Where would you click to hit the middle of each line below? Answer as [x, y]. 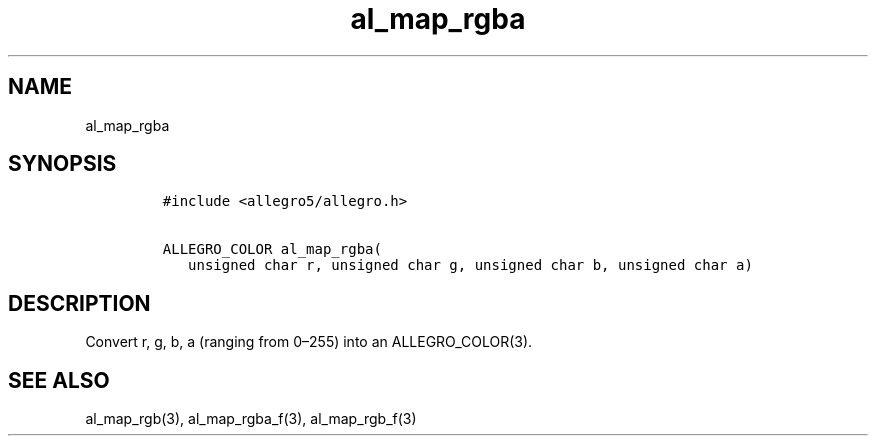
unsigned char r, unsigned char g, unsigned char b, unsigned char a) [470, 265]
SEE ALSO [59, 380]
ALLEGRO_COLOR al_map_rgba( [272, 249]
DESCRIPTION [79, 303]
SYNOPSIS [62, 164]
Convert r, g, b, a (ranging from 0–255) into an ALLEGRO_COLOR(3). [309, 342]
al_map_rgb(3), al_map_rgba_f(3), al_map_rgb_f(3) [251, 419]
